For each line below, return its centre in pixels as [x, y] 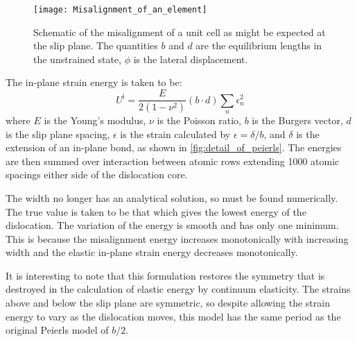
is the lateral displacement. [191, 59]
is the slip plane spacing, [58, 134]
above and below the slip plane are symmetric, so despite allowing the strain [168, 303]
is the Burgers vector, [297, 120]
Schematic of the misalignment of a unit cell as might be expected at [180, 32]
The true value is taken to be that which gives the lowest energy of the [156, 211]
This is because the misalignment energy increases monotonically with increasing [177, 238]
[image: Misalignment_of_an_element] [120, 10]
